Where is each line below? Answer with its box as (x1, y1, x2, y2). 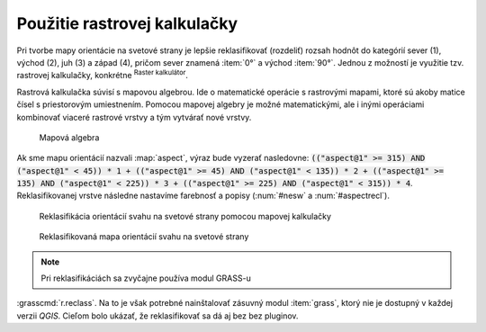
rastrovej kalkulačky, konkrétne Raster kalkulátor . (16, 68, 189, 81)
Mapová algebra (39, 131, 100, 143)
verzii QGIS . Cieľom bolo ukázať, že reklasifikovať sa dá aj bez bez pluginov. (16, 310, 299, 321)
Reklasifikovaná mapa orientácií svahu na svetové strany (39, 231, 249, 242)
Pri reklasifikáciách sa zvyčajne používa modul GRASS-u (40, 273, 251, 283)
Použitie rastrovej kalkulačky (16, 13, 238, 33)
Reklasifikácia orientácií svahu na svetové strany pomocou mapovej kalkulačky (39, 211, 332, 221)
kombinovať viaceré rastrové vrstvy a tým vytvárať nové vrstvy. (16, 112, 252, 122)
